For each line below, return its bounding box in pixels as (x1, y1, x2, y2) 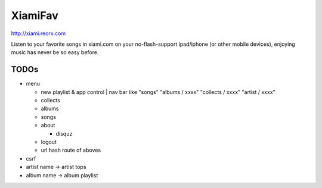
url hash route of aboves (41, 146, 101, 154)
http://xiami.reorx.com (11, 30, 66, 37)
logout (41, 138, 57, 145)
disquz (55, 130, 73, 137)
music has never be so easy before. (11, 49, 99, 56)
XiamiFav (11, 9, 59, 22)
